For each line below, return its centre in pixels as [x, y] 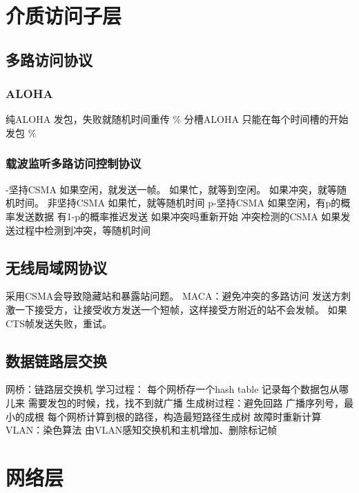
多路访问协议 [49, 59]
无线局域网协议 [56, 267]
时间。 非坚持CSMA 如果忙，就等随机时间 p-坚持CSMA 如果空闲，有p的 [178, 203]
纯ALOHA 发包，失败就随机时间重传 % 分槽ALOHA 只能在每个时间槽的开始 [177, 119]
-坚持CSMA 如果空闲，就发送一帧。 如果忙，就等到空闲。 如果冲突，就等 [171, 189]
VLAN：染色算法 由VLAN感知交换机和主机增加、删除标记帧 [142, 430]
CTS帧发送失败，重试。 [59, 323]
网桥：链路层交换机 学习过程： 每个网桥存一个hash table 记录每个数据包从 [173, 389]
